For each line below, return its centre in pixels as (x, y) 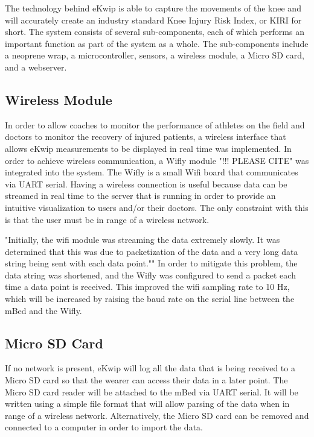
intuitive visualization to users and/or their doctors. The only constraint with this (157, 207)
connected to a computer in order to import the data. (104, 427)
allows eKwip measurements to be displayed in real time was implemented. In (148, 148)
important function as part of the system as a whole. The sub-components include (157, 43)
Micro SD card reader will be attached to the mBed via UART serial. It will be (152, 391)
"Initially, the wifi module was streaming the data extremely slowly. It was (143, 240)
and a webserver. (36, 67)
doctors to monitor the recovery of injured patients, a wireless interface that (146, 137)
